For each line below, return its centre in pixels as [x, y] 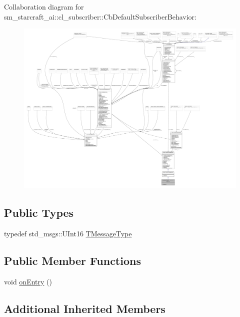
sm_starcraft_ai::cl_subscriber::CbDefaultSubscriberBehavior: [100, 16]
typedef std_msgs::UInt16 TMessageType [68, 234]
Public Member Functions [72, 261]
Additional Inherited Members [85, 308]
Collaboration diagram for [44, 7]
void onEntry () [28, 282]
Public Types [39, 213]
